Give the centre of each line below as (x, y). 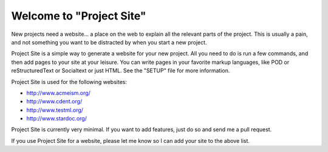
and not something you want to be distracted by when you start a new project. (109, 42)
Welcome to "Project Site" (79, 16)
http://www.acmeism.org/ (58, 93)
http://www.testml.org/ (55, 110)
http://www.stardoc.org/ (57, 119)
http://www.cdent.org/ (54, 102)
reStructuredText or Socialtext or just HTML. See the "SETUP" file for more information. (121, 71)
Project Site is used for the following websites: (69, 81)
